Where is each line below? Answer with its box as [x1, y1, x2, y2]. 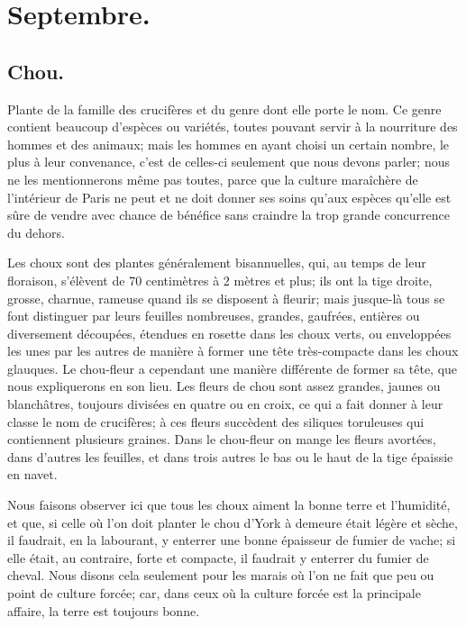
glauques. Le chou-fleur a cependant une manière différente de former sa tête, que [7, 358, 458, 377]
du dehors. [7, 222, 65, 241]
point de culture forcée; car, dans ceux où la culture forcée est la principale [7, 584, 421, 603]
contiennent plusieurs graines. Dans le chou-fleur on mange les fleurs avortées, [7, 430, 436, 449]
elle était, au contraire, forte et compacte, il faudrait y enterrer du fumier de [7, 548, 429, 567]
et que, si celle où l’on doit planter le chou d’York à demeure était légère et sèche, [7, 513, 458, 531]
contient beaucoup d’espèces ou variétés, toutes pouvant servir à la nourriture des [7, 117, 458, 136]
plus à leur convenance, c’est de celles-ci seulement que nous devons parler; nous [7, 152, 450, 171]
